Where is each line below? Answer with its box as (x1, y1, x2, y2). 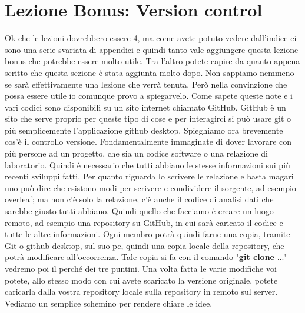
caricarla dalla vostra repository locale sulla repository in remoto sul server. (5, 285, 278, 298)
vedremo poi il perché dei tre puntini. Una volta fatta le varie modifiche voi (5, 262, 277, 274)
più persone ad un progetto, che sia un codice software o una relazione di (5, 147, 268, 159)
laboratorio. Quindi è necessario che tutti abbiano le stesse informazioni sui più (5, 158, 290, 171)
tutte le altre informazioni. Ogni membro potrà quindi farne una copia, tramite (5, 228, 290, 240)
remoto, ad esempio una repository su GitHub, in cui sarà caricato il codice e (5, 216, 283, 228)
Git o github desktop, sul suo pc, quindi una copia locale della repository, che (5, 239, 284, 251)
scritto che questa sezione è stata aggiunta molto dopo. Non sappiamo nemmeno (5, 66, 294, 78)
